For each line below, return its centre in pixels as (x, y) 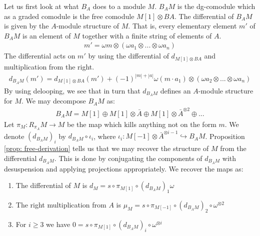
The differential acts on (40, 56)
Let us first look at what (41, 6)
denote (14, 136)
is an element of (47, 35)
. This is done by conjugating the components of (128, 158)
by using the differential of (128, 56)
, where (105, 136)
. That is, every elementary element (182, 26)
